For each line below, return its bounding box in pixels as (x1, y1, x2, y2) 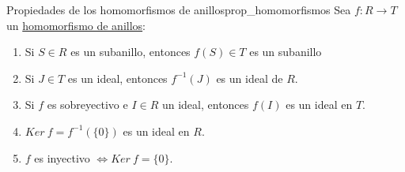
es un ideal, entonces (67, 69, 168, 86)
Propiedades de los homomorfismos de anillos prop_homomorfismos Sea (6, 2, 351, 17)
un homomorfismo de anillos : (6, 17, 146, 33)
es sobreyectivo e (47, 96, 128, 113)
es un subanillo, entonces (70, 43, 191, 60)
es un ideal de (216, 69, 283, 86)
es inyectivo (34, 149, 90, 166)
